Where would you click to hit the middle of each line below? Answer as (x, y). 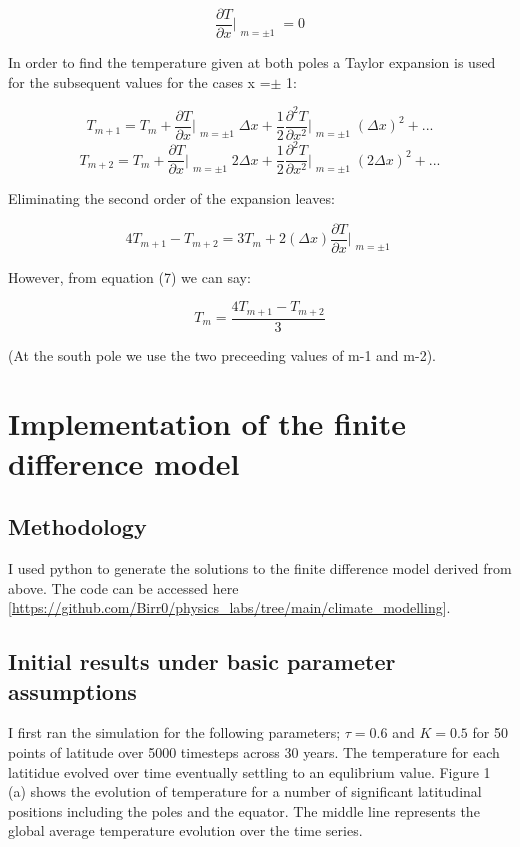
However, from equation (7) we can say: (129, 276)
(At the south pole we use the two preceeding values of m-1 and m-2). (222, 354)
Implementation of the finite (207, 423)
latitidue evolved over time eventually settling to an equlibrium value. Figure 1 (249, 771)
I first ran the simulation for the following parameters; (174, 732)
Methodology (77, 526)
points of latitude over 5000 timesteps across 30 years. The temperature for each (254, 751)
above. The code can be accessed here (123, 587)
